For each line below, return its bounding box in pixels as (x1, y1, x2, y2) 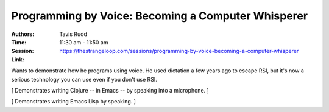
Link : (11, 55, 24, 63)
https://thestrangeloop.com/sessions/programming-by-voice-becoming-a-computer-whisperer (59, 47, 299, 55)
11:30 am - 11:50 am (59, 38, 108, 46)
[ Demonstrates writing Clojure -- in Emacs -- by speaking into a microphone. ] (11, 86, 210, 94)
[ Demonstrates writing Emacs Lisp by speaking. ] (11, 98, 136, 105)
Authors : (11, 30, 35, 38)
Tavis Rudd (59, 30, 88, 38)
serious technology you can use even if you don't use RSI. (11, 75, 158, 83)
